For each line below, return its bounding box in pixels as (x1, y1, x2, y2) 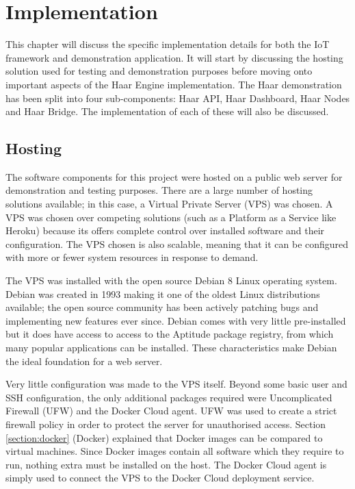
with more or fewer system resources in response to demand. (5, 250, 259, 264)
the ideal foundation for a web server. (5, 353, 163, 368)
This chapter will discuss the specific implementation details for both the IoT (5, 37, 330, 51)
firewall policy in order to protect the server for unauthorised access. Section (5, 416, 326, 431)
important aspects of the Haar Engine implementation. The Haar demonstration (5, 77, 342, 91)
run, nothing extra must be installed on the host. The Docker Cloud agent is (5, 457, 327, 471)
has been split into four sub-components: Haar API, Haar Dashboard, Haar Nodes (5, 90, 350, 105)
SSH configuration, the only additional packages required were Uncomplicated (5, 390, 332, 404)
